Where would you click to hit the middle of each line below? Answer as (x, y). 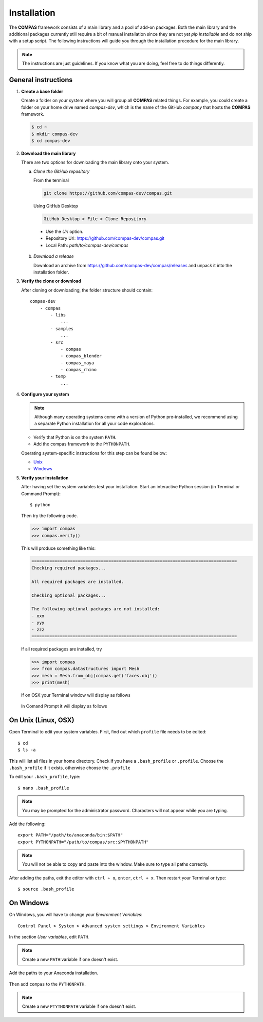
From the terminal (51, 180)
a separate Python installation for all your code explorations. (95, 424)
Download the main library (48, 153)
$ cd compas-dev (51, 141)
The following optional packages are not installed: (96, 609)
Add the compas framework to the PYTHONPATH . (82, 444)
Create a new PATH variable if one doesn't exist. (70, 959)
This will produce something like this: (58, 548)
